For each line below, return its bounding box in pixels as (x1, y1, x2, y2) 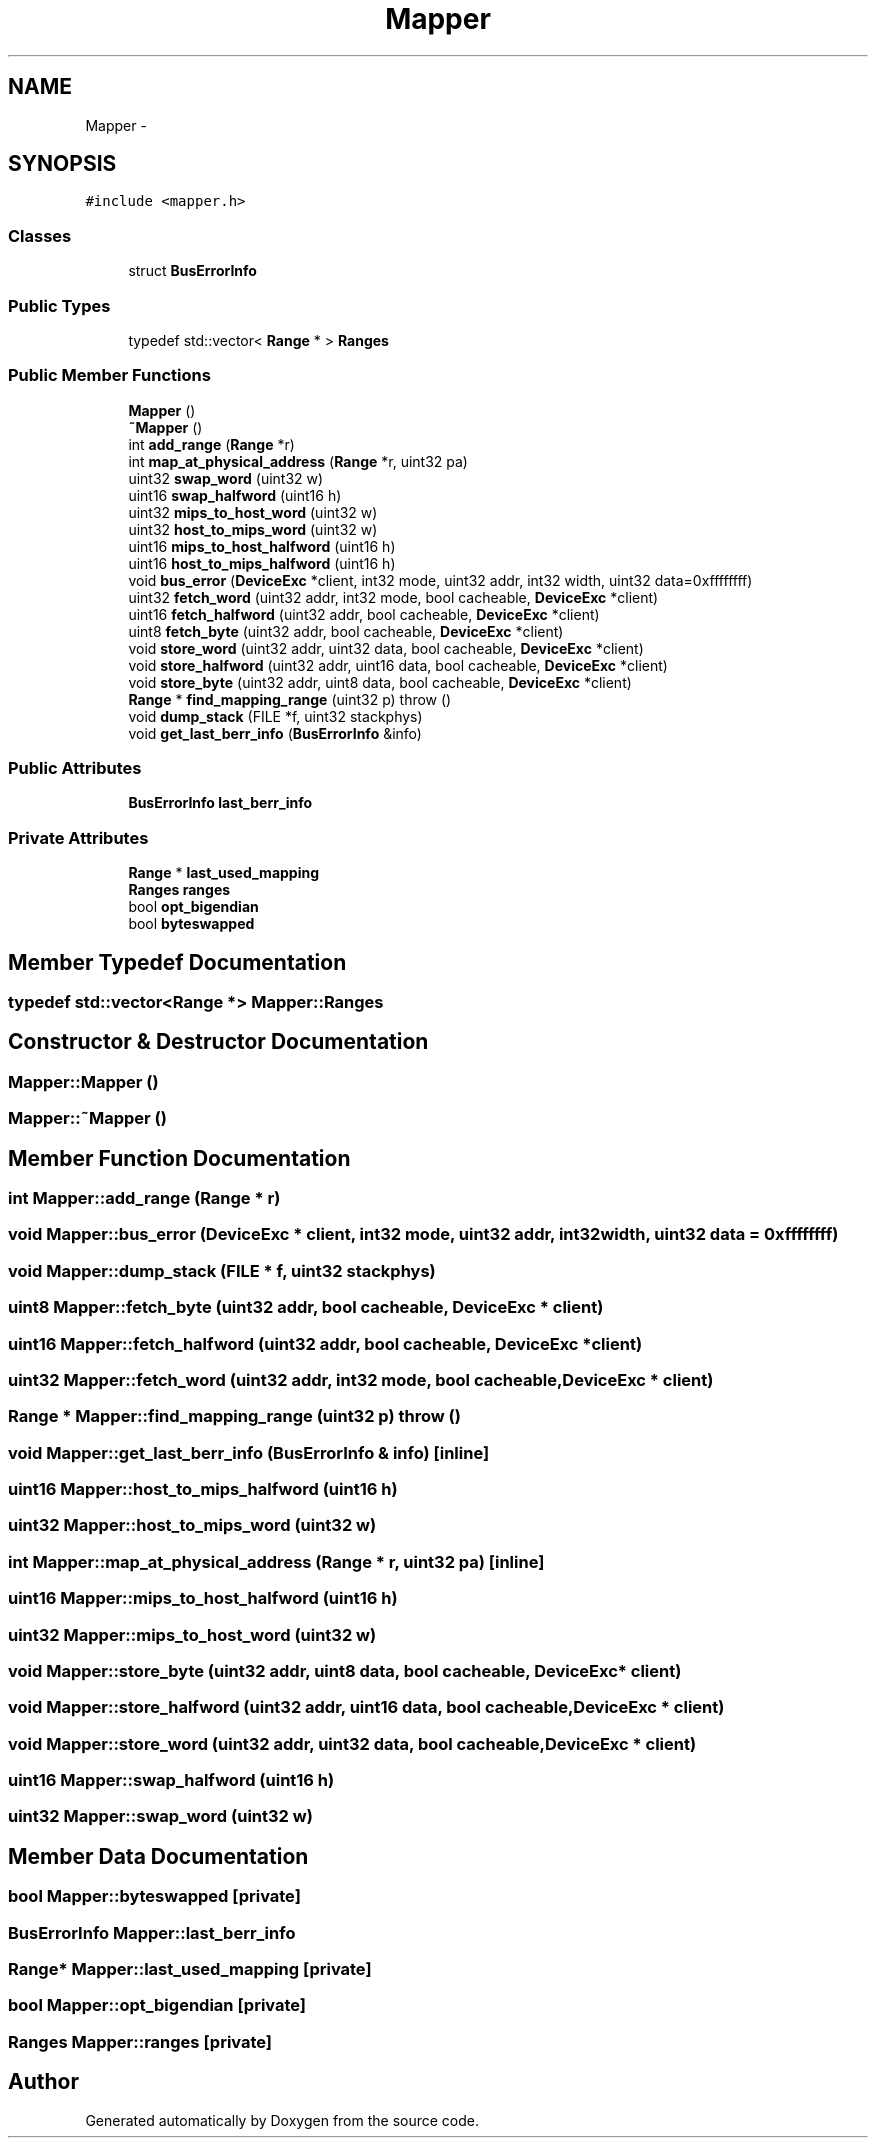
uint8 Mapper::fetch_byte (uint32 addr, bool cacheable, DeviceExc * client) (8, 1297, 604, 1318)
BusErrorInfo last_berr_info (128, 794, 313, 812)
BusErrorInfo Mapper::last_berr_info (8, 1922, 296, 1943)
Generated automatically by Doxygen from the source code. (85, 2111, 480, 2129)
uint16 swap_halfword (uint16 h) (128, 486, 342, 504)
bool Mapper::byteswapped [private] (8, 1886, 301, 1907)
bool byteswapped (128, 915, 255, 933)
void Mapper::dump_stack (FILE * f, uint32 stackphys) (8, 1260, 436, 1281)
